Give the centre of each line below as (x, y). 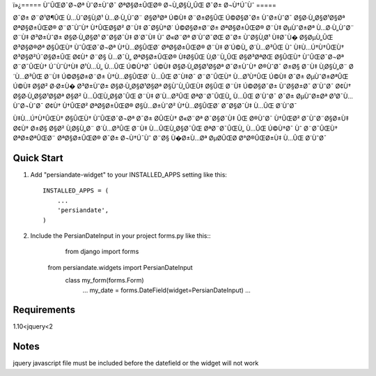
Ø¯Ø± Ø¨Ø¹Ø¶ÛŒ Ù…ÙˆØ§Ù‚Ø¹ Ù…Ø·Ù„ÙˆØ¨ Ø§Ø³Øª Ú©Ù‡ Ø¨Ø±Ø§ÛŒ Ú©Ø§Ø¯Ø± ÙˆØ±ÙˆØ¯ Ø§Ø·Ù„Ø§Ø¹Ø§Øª (179, 18)
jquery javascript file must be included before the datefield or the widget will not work (136, 363)
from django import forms (102, 252)
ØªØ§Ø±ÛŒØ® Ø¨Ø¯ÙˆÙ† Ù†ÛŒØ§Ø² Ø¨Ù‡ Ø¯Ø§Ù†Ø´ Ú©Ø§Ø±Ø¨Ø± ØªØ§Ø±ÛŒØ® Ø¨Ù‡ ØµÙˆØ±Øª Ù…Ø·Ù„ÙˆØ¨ (183, 27)
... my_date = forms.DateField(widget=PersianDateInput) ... (166, 290)
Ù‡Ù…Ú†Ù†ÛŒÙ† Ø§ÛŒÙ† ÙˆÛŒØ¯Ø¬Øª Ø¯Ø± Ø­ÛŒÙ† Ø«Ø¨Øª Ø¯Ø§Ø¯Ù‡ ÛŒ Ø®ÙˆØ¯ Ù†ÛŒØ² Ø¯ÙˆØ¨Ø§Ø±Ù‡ (181, 119)
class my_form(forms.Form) (104, 280)
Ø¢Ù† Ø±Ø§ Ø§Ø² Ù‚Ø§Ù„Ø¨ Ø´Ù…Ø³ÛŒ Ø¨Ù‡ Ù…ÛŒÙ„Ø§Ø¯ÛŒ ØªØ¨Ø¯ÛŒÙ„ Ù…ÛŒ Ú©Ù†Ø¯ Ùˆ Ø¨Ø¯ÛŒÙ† (175, 128)
